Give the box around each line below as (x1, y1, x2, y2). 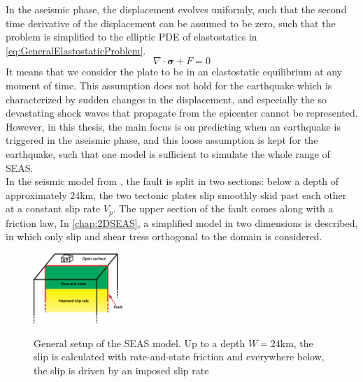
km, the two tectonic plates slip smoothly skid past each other (80, 187, 347, 202)
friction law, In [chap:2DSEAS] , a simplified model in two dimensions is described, (6, 215, 358, 230)
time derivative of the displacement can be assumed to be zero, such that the (6, 15, 336, 30)
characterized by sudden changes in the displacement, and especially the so (6, 91, 327, 106)
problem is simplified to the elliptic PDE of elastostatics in (6, 29, 257, 44)
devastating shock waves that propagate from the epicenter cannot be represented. (6, 105, 358, 120)
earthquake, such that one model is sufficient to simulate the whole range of (6, 146, 330, 161)
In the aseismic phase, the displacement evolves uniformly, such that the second (6, 2, 347, 16)
